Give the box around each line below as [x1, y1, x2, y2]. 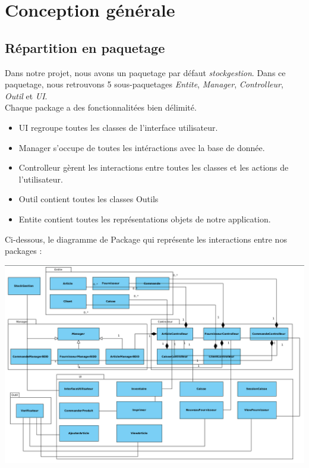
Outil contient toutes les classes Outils [18, 193, 159, 205]
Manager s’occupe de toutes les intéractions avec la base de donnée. [18, 141, 265, 153]
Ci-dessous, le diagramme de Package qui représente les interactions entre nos [5, 233, 287, 245]
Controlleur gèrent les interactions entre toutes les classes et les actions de [18, 161, 289, 174]
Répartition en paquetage [5, 38, 165, 56]
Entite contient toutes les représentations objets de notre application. [18, 212, 271, 225]
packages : [5, 244, 42, 257]
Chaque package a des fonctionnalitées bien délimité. [5, 101, 197, 114]
